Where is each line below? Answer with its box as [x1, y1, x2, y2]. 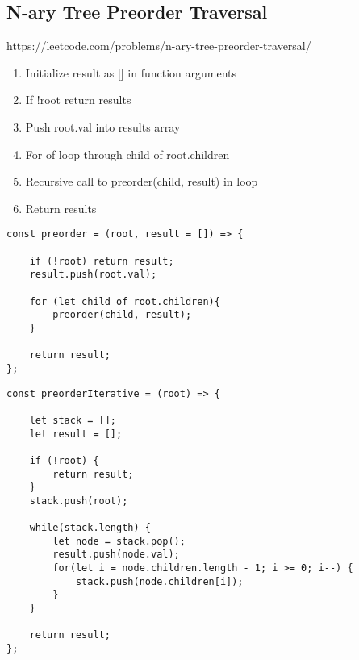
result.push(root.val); [29, 269, 157, 281]
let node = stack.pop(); [52, 535, 186, 547]
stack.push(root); [29, 495, 128, 507]
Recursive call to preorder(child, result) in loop [25, 173, 258, 190]
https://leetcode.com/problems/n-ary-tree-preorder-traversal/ [6, 37, 311, 54]
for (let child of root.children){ [29, 295, 220, 307]
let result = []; [29, 428, 123, 440]
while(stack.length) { [29, 522, 151, 534]
